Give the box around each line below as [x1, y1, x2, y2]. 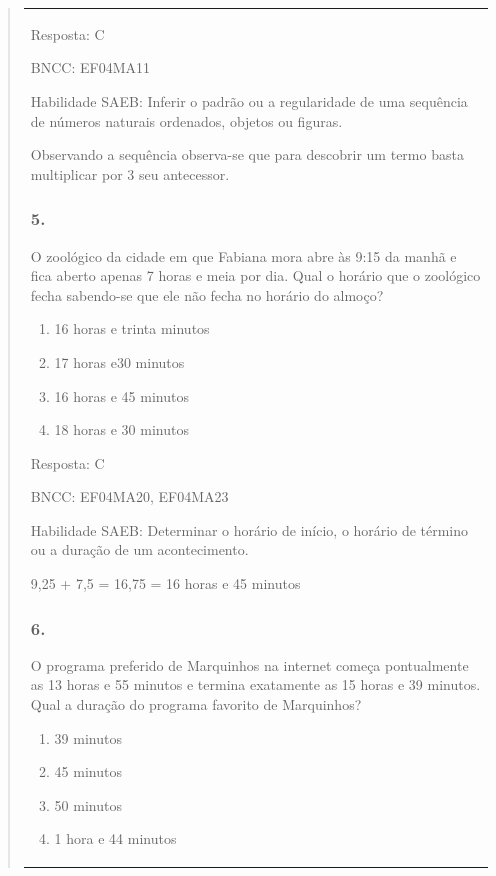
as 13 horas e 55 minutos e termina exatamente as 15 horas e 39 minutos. [30, 674, 481, 695]
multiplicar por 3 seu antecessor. [30, 163, 230, 184]
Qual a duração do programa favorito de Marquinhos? [30, 694, 362, 715]
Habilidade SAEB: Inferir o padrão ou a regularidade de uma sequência [30, 90, 468, 111]
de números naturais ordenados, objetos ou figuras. [30, 110, 343, 131]
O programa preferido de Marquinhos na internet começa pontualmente [30, 654, 469, 675]
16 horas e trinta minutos [54, 318, 210, 339]
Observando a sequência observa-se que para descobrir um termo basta [30, 144, 464, 165]
